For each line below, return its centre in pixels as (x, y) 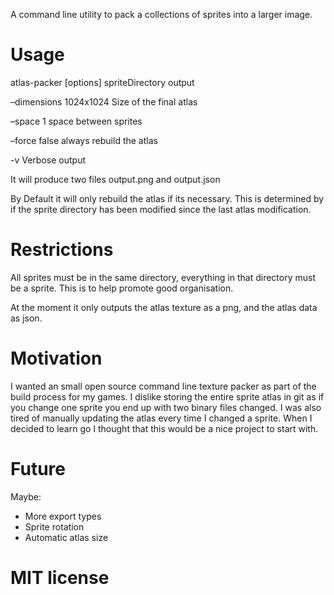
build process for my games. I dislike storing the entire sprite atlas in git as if (167, 396)
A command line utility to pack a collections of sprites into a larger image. (161, 14)
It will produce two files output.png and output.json (115, 179)
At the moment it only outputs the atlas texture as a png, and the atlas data (164, 307)
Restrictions (62, 250)
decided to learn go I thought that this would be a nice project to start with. (164, 428)
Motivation (56, 358)
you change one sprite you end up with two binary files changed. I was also (166, 407)
